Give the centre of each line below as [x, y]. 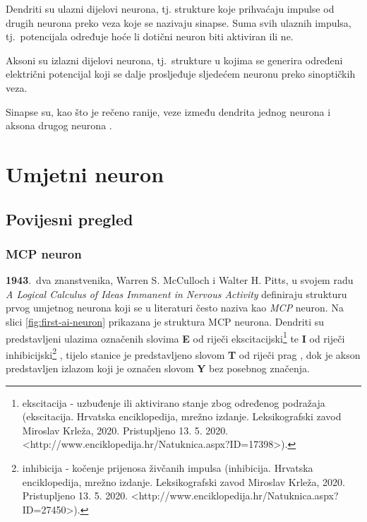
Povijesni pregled [70, 219]
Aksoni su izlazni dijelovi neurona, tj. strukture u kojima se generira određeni [174, 60]
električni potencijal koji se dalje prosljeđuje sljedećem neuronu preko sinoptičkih [181, 74]
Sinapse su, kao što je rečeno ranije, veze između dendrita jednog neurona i [168, 111]
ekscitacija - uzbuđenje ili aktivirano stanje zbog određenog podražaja [174, 402]
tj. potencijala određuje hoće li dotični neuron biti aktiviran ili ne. [150, 36]
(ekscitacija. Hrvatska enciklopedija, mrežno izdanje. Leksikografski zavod [182, 416]
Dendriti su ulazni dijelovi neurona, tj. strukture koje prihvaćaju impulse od [170, 8]
